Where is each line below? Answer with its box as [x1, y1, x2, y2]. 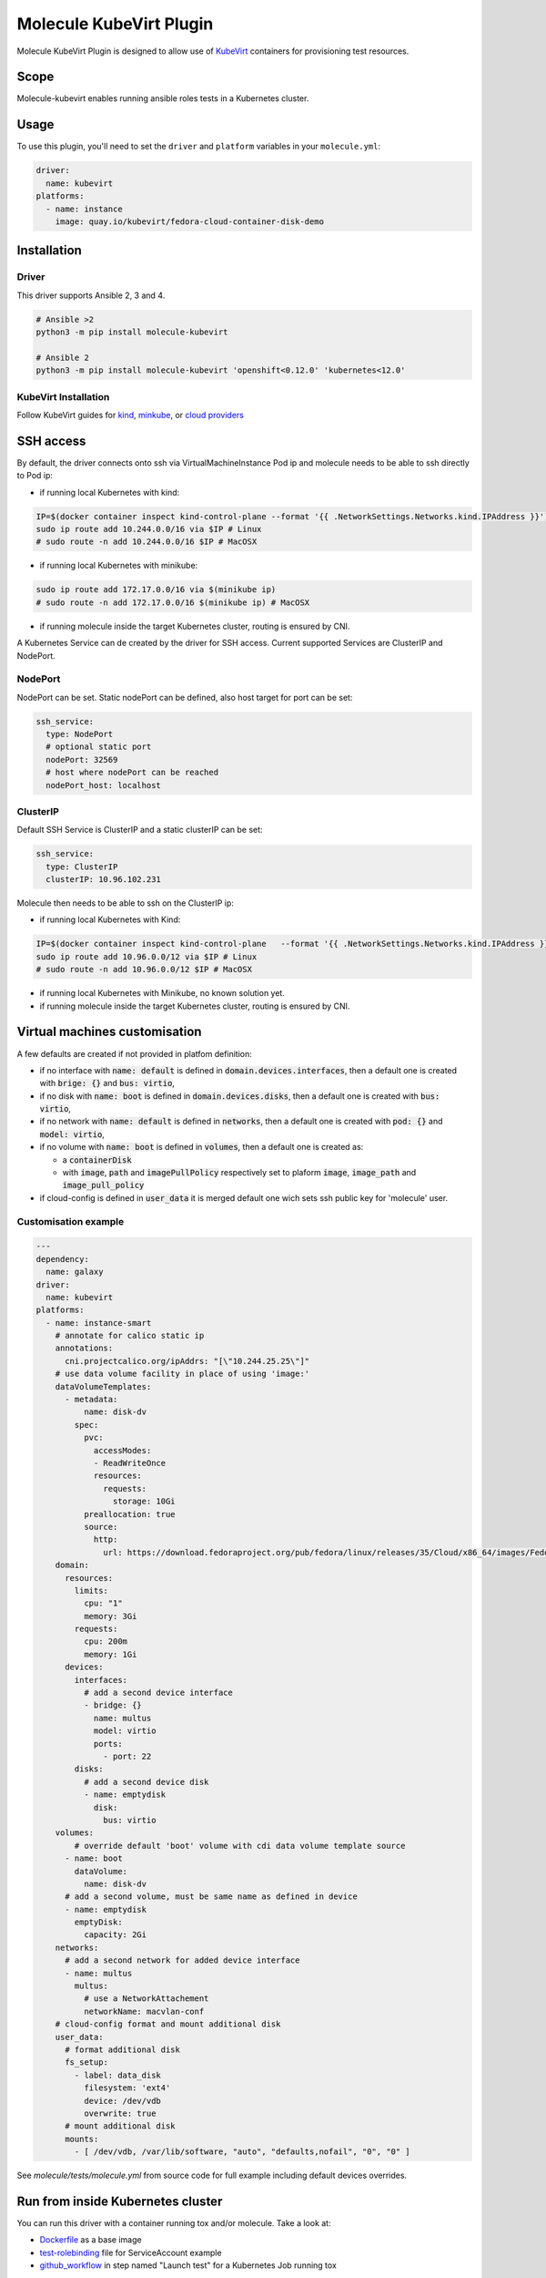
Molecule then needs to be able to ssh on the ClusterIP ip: [16, 898, 234, 908]
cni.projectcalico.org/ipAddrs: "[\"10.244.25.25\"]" [65, 1356, 310, 1366]
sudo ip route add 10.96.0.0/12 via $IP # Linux [35, 951, 258, 961]
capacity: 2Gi [83, 1930, 147, 1940]
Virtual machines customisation [16, 1024, 202, 1040]
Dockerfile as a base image [39, 2234, 142, 2245]
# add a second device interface [83, 1688, 234, 1698]
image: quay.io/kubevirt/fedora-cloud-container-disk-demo [55, 216, 325, 227]
